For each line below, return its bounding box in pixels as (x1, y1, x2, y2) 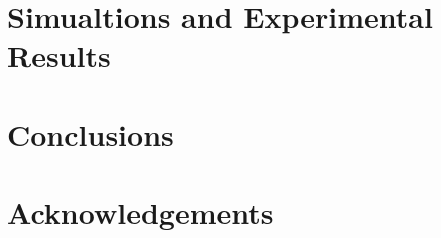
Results (7, 35, 111, 76)
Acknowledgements (7, 192, 274, 233)
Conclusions (7, 113, 174, 154)
